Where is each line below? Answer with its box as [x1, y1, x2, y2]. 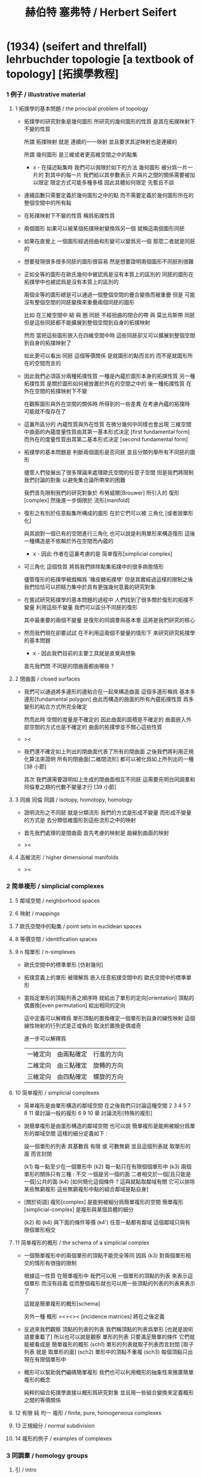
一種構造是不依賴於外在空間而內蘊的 [23, 538, 114, 545]
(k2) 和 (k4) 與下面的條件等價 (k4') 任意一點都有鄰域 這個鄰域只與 [23, 1218, 185, 1226]
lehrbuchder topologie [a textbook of [6, 52, 194, 66]
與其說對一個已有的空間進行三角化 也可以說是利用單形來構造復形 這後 [23, 530, 196, 537]
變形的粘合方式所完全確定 [23, 703, 88, 710]
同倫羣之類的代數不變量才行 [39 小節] [23, 783, 117, 791]
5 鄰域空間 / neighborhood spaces [14, 897, 100, 904]
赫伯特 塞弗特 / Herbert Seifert [25, 5, 177, 19]
